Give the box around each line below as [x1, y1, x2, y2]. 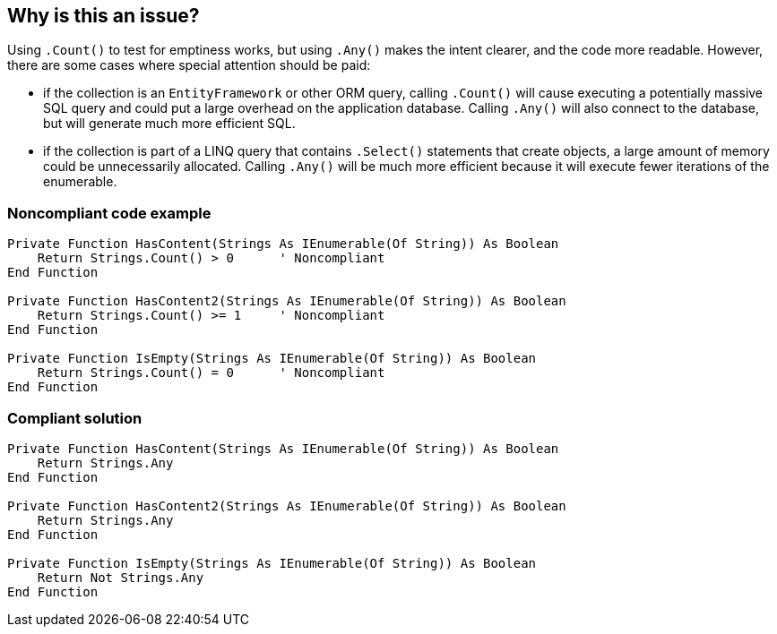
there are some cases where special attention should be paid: [7, 57, 371, 73]
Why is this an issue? [7, 4, 200, 27]
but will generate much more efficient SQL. [43, 116, 296, 132]
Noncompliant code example [7, 203, 212, 222]
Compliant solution [7, 408, 142, 427]
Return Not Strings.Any [37, 570, 204, 585]
